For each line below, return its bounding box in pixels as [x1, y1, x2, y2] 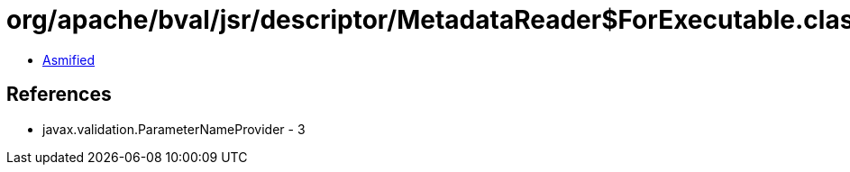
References [6, 83, 112, 106]
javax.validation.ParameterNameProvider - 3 [42, 121, 306, 137]
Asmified [42, 51, 96, 68]
